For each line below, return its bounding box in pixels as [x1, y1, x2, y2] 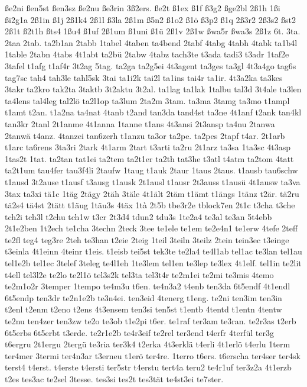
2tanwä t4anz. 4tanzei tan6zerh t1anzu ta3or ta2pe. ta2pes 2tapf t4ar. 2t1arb [5, 129, 285, 141]
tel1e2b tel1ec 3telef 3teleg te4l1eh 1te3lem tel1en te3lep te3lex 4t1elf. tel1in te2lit [5, 257, 302, 269]
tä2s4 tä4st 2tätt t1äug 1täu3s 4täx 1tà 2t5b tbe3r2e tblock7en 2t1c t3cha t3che [5, 199, 295, 211]
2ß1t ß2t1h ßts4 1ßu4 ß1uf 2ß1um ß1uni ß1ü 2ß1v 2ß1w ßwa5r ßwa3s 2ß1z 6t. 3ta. [5, 25, 301, 37]
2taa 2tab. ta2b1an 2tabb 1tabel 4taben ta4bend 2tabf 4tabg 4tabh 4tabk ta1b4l [5, 36, 298, 49]
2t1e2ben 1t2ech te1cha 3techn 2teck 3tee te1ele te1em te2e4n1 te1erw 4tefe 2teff [5, 222, 298, 234]
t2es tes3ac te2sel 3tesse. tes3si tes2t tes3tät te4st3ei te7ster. [5, 373, 224, 385]
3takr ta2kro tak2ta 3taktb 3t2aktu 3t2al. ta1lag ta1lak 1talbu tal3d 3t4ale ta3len [5, 83, 302, 95]
